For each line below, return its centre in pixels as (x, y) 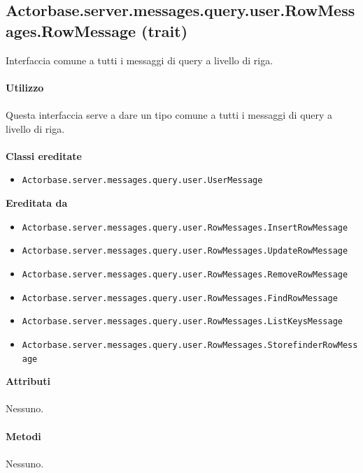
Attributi (28, 381)
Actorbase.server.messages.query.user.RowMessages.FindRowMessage (180, 298)
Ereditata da (37, 203)
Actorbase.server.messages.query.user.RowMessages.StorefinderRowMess (190, 345)
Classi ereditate (44, 155)
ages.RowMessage (71, 30)
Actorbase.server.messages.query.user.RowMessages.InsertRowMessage (185, 227)
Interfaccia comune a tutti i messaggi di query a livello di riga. (140, 60)
